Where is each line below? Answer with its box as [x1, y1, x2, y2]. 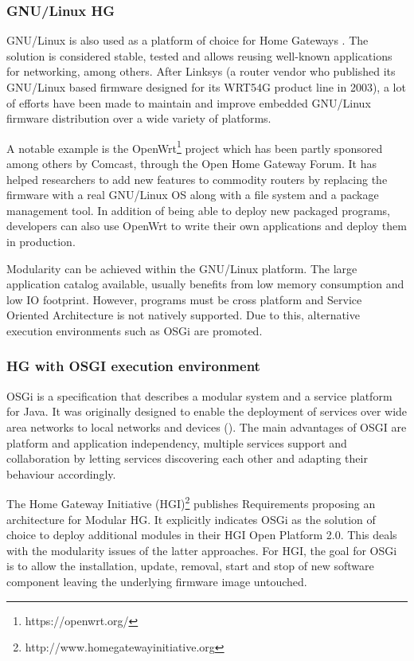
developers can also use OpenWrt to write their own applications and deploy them [6, 217, 407, 234]
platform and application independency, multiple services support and [6, 434, 347, 451]
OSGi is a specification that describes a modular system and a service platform [6, 387, 393, 404]
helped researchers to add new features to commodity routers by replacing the [6, 170, 388, 187]
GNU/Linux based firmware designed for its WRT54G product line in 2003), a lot [6, 79, 406, 95]
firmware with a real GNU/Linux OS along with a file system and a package [6, 186, 379, 203]
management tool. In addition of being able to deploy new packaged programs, [6, 201, 391, 218]
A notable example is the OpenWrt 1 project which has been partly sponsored [6, 137, 383, 156]
